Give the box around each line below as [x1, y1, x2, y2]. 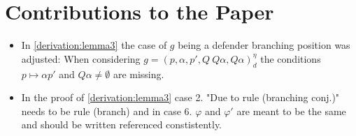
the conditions [260, 51, 321, 66]
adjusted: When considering [21, 51, 141, 66]
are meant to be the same [236, 103, 346, 118]
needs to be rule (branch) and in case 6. [21, 103, 192, 118]
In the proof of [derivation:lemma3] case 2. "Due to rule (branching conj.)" [21, 90, 340, 105]
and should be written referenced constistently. [21, 117, 222, 132]
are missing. [113, 66, 164, 81]
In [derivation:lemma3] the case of [21, 38, 167, 52]
